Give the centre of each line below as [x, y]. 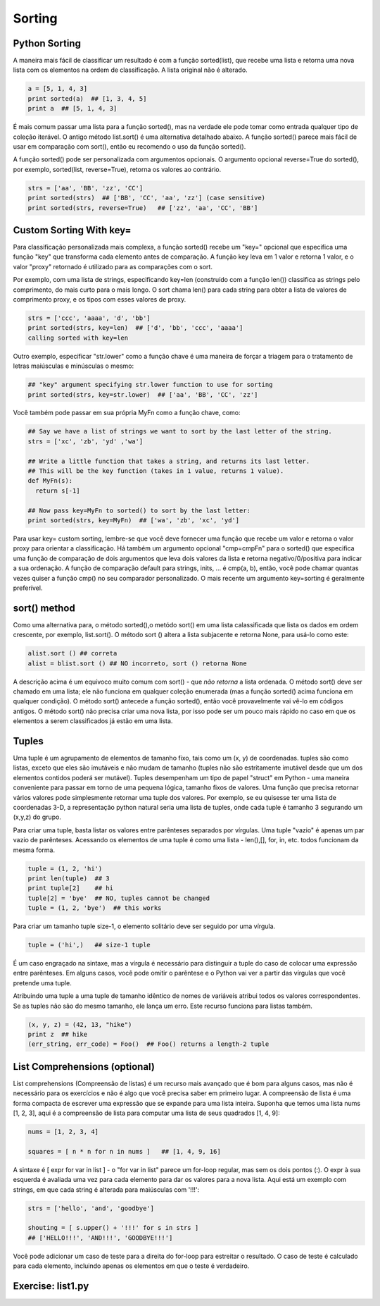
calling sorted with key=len [78, 338]
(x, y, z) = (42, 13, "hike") [80, 1024]
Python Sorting [47, 43]
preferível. [28, 588]
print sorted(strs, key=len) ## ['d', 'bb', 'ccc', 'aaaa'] [135, 328]
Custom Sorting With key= [72, 230]
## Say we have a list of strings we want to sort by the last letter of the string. [180, 431]
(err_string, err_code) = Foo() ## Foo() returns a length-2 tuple [148, 1044]
